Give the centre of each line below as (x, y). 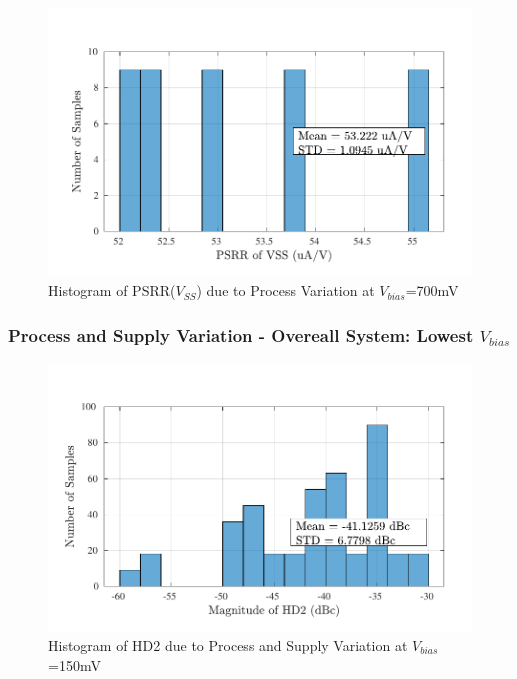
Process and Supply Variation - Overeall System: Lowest (241, 334)
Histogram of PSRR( (112, 290)
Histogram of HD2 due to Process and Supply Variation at (228, 644)
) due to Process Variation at (285, 290)
